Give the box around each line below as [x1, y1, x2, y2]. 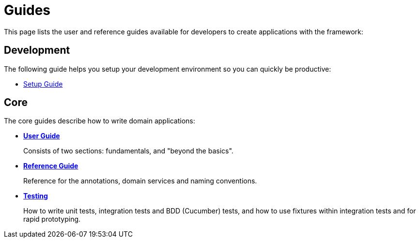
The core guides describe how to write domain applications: [4, 117, 195, 125]
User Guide [23, 132, 60, 140]
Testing [23, 192, 48, 200]
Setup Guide [23, 79, 63, 88]
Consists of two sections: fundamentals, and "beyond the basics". [23, 147, 233, 155]
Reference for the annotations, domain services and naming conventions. [23, 177, 257, 185]
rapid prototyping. [23, 215, 81, 224]
